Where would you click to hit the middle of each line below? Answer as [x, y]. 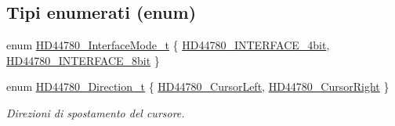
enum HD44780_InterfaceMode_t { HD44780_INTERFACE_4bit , [168, 45]
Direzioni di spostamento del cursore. [96, 112]
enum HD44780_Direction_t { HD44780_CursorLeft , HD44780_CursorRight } [198, 86]
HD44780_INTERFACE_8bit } [83, 60]
